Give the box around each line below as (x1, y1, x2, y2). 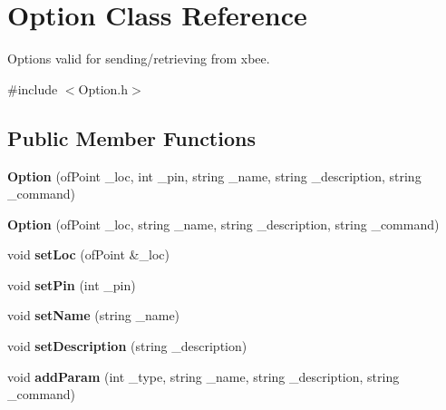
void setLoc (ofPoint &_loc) (7, 245, 170, 264)
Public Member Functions (7, 123, 256, 151)
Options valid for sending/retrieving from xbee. (7, 49, 270, 68)
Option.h (78, 79, 129, 98)
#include (7, 79, 58, 98)
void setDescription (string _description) (7, 337, 247, 356)
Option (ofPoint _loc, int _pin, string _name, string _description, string (7, 166, 422, 185)
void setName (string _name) (7, 306, 180, 325)
